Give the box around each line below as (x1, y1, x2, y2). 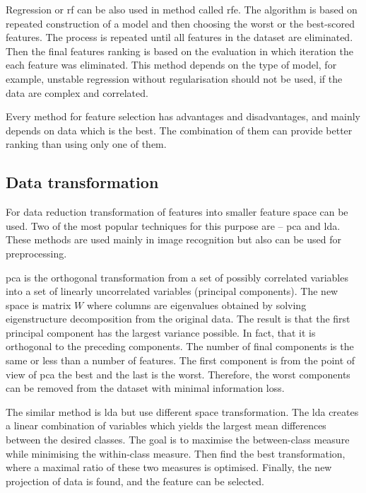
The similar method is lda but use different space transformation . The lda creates (6, 404, 359, 419)
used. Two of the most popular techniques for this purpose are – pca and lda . (6, 218, 341, 233)
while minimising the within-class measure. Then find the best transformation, (6, 446, 346, 460)
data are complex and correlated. (6, 85, 148, 100)
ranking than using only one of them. (6, 137, 167, 151)
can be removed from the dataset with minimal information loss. (6, 381, 285, 395)
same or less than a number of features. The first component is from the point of (6, 353, 355, 368)
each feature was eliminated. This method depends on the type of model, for (6, 57, 337, 72)
